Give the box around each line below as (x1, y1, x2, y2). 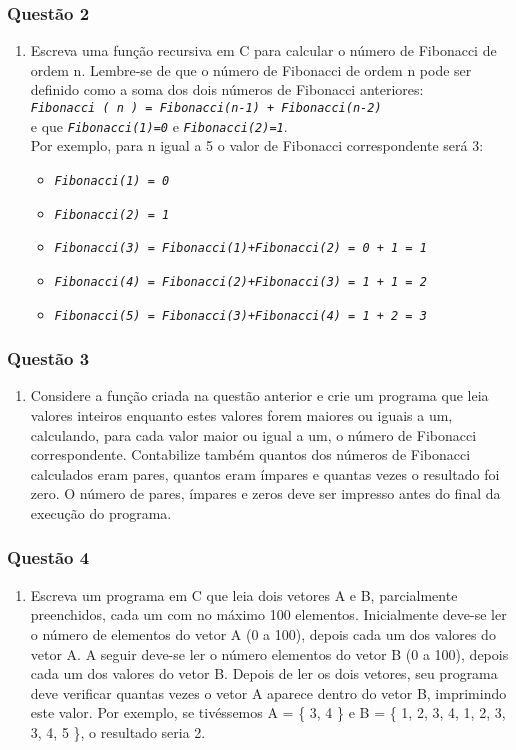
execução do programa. (30, 502, 172, 523)
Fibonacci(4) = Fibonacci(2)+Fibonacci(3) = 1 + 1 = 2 (54, 274, 427, 289)
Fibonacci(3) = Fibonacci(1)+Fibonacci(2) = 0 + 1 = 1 (54, 241, 427, 256)
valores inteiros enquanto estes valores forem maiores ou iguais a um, (30, 405, 453, 425)
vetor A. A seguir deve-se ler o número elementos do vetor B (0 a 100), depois (30, 643, 509, 664)
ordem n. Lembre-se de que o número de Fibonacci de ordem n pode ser (30, 59, 472, 80)
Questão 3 (7, 346, 90, 371)
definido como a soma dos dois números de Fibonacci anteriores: (30, 79, 424, 100)
